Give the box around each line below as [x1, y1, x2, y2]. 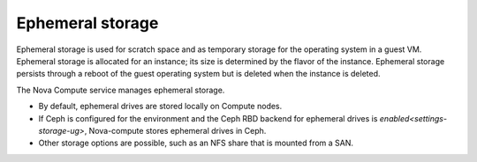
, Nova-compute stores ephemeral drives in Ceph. [84, 125, 267, 136]
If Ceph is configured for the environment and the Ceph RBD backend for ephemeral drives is [38, 113, 378, 123]
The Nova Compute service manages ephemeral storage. [16, 85, 225, 95]
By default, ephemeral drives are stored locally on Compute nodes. [38, 101, 283, 112]
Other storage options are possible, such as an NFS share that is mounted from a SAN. [38, 137, 353, 149]
